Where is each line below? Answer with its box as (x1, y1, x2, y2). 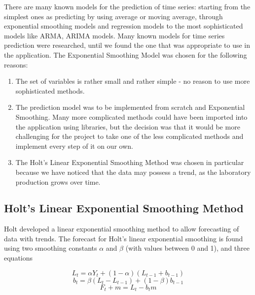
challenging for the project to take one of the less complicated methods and (15, 131, 244, 141)
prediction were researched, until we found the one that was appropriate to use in (4, 40, 251, 50)
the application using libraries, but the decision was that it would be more (15, 121, 240, 131)
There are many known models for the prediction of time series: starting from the (4, 1, 251, 11)
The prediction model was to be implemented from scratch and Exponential (15, 102, 245, 112)
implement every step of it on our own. (15, 140, 133, 151)
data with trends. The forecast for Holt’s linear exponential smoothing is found (4, 233, 243, 243)
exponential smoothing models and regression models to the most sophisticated (4, 21, 243, 31)
